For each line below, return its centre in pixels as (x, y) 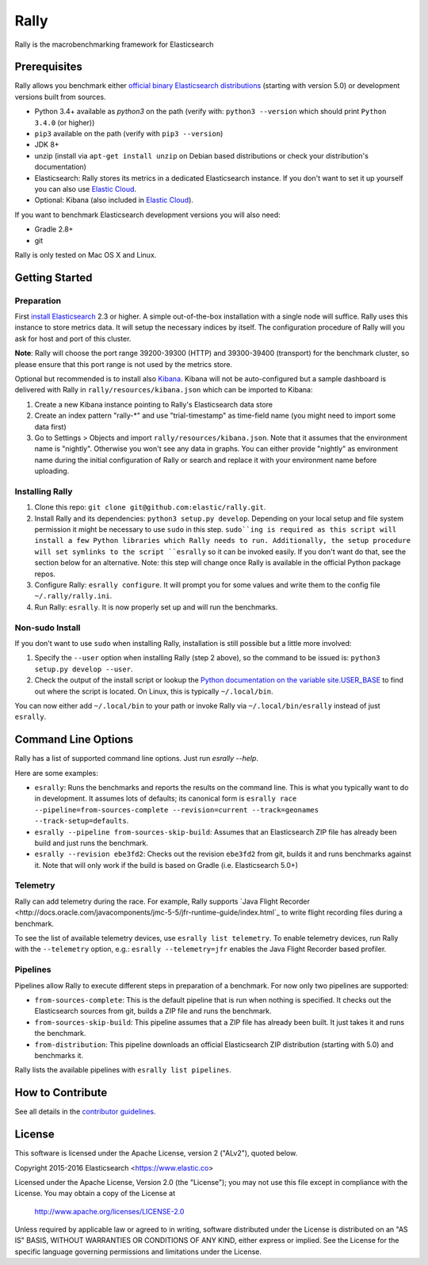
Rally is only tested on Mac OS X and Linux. (86, 254)
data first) (50, 426)
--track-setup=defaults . (82, 821)
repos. (45, 574)
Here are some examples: (57, 773)
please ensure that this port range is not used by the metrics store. (124, 364)
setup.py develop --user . (84, 669)
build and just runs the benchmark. (92, 843)
